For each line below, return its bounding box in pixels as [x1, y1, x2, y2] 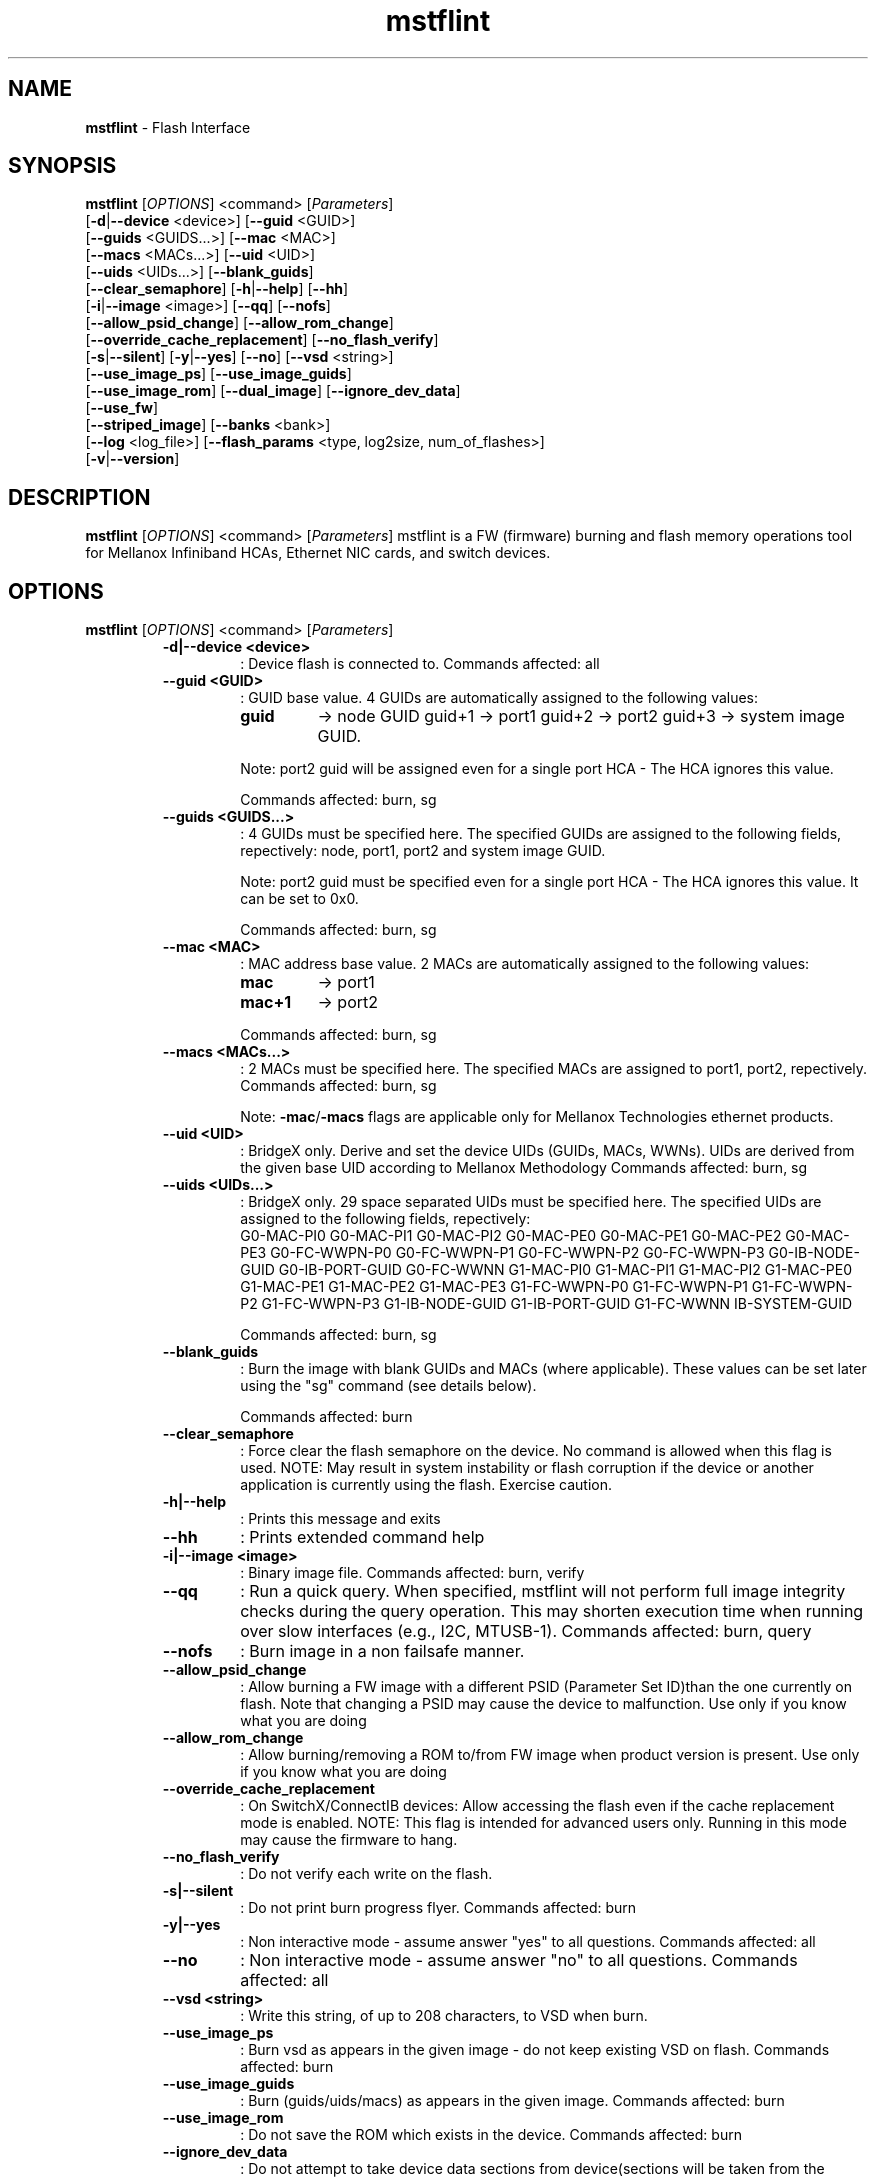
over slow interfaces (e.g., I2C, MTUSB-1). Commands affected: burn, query [240, 1621, 812, 1642]
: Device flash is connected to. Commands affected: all [240, 655, 600, 673]
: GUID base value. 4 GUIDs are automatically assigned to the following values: [240, 689, 759, 707]
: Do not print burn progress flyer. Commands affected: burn [240, 1899, 637, 1917]
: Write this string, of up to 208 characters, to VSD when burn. [240, 2007, 648, 2025]
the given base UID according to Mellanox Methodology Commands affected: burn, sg [240, 1159, 808, 1177]
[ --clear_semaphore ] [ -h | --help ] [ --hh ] [85, 280, 349, 298]
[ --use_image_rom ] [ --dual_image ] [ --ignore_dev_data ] [85, 382, 461, 400]
